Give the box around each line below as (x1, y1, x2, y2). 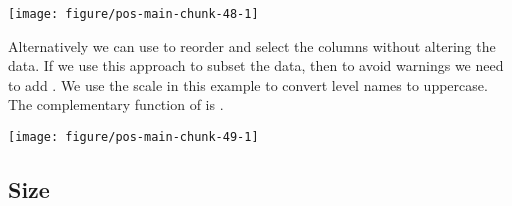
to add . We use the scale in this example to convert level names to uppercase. (8, 74, 488, 95)
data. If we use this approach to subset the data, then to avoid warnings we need (8, 55, 504, 76)
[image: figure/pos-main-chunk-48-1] (8, 7, 259, 21)
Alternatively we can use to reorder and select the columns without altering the (8, 35, 496, 56)
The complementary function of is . (8, 94, 224, 115)
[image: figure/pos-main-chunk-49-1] (8, 130, 259, 145)
